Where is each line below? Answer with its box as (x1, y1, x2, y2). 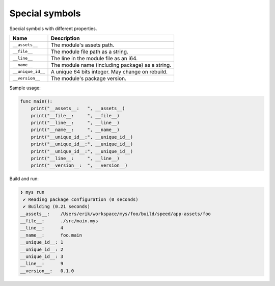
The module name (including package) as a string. (50, 61, 172, 68)
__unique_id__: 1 (20, 240, 64, 245)
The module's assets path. (50, 41, 115, 48)
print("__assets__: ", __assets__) (31, 106, 125, 112)
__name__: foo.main (20, 232, 82, 238)
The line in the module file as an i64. (50, 55, 138, 62)
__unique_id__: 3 (20, 253, 64, 259)
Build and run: (9, 176, 39, 182)
